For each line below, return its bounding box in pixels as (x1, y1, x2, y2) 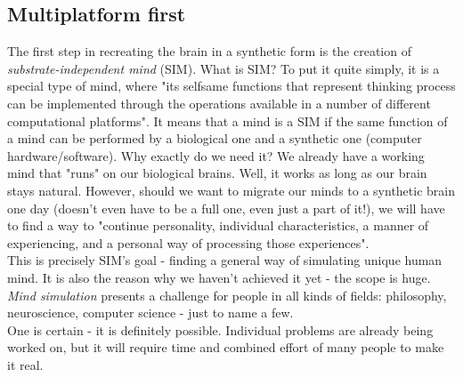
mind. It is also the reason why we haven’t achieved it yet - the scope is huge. (7, 268, 431, 286)
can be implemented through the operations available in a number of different (7, 93, 431, 112)
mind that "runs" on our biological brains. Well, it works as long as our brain (7, 164, 427, 182)
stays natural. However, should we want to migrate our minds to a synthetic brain (7, 180, 456, 199)
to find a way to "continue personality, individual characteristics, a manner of (7, 216, 429, 235)
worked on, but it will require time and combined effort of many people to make (7, 338, 444, 357)
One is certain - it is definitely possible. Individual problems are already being (7, 320, 434, 339)
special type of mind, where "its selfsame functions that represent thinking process (7, 76, 456, 95)
